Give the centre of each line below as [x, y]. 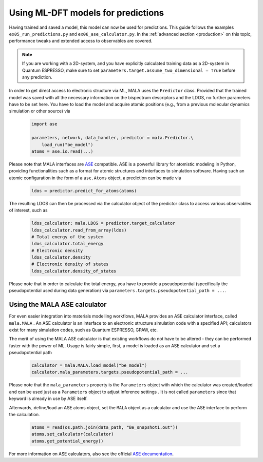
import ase [44, 124]
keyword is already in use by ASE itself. [48, 399]
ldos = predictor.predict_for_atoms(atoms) [84, 191]
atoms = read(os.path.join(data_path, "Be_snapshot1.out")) [105, 427]
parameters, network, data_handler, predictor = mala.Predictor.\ [112, 138]
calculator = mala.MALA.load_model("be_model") [89, 366]
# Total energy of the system [67, 237]
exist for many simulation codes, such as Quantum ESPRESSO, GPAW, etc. [84, 330]
